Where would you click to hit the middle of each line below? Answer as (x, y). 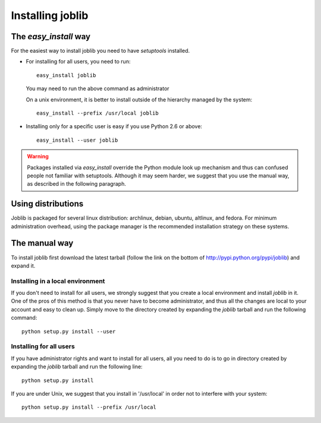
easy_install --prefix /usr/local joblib (97, 113)
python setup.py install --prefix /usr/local (89, 407)
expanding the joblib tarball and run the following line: (77, 367)
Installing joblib (50, 15)
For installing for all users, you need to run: (78, 62)
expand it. (23, 265)
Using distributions (47, 204)
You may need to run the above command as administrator (97, 88)
